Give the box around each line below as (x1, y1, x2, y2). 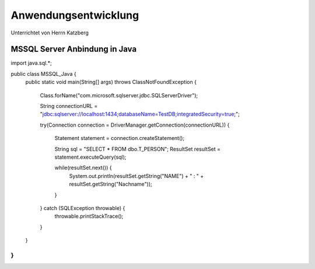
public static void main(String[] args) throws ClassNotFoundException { (25, 79, 197, 86)
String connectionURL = (40, 103, 98, 110)
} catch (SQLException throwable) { (40, 204, 125, 211)
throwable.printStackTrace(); (54, 213, 124, 220)
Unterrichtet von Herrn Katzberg (10, 29, 89, 36)
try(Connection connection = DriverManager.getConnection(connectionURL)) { (40, 121, 230, 128)
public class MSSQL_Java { (10, 70, 76, 77)
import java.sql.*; (10, 60, 52, 67)
